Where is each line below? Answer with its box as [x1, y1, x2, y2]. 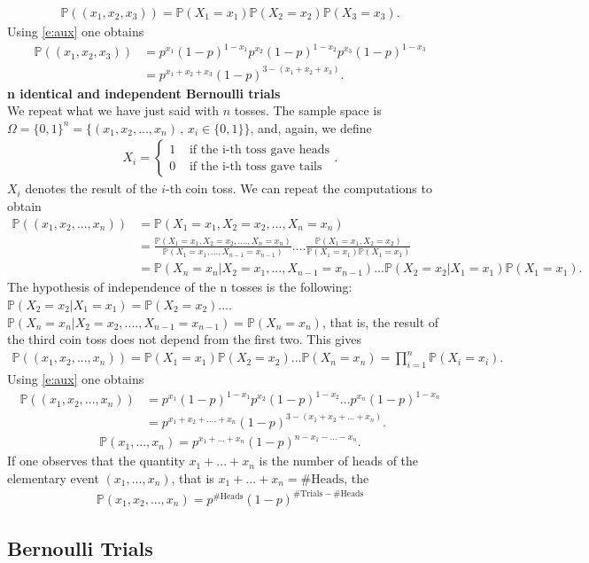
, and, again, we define [250, 118, 372, 137]
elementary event [7, 468, 99, 487]
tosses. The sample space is [234, 101, 382, 120]
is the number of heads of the [259, 451, 419, 470]
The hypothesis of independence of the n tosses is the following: [7, 278, 353, 296]
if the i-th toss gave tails [189, 160, 322, 173]
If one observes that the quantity [7, 451, 185, 470]
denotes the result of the [25, 179, 158, 198]
